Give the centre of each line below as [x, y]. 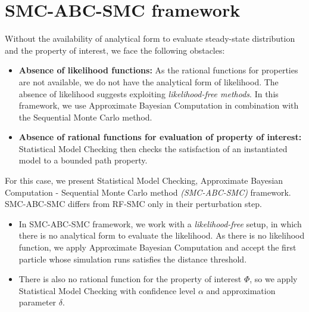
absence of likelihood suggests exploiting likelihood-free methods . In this [149, 93]
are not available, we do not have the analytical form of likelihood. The [149, 81]
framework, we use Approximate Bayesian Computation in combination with [159, 105]
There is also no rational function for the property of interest [130, 279]
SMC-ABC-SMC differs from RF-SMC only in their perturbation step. [133, 204]
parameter [38, 302]
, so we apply [274, 279]
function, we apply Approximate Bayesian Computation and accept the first [157, 247]
